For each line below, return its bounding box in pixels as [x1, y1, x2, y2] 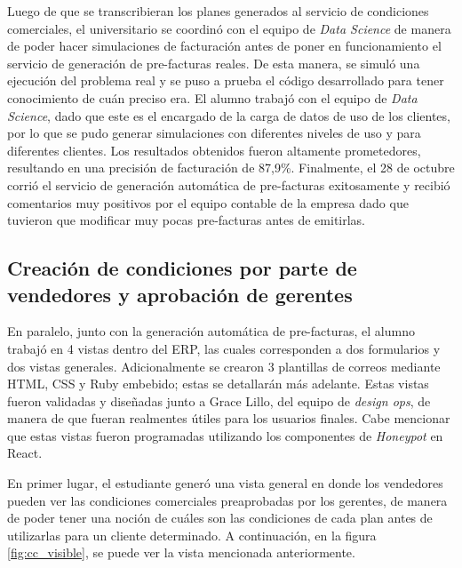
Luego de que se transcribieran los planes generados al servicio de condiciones [7, 2, 429, 20]
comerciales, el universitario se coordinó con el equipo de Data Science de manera [7, 19, 451, 37]
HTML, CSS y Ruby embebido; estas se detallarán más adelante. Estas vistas [7, 374, 429, 393]
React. [7, 444, 43, 462]
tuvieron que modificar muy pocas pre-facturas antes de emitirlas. [7, 211, 366, 229]
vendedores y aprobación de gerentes [7, 280, 353, 308]
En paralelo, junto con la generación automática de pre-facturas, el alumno [7, 322, 415, 340]
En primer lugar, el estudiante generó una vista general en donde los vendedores [7, 474, 443, 492]
